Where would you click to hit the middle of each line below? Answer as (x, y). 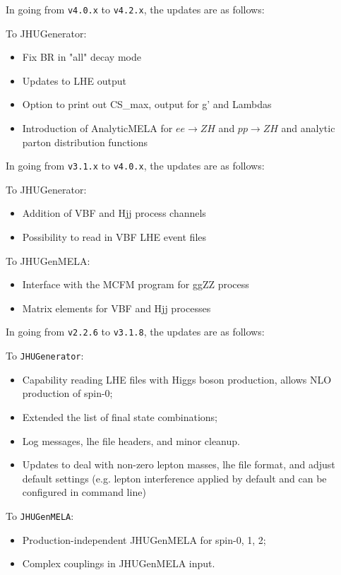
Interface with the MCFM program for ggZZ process (136, 284)
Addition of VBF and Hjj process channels (114, 213)
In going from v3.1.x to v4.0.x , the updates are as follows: (135, 166)
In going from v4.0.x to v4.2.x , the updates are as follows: (135, 9)
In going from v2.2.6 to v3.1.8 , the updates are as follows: (135, 332)
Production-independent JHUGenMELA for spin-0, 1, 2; (144, 539)
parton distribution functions (85, 142)
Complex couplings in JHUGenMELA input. (119, 563)
